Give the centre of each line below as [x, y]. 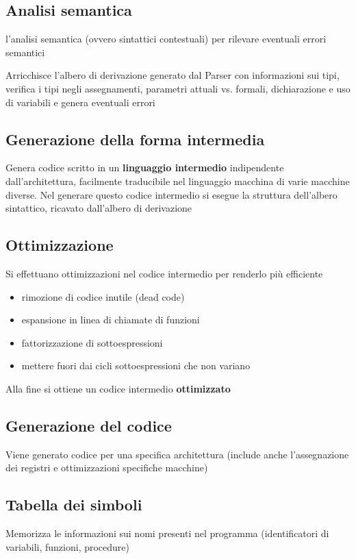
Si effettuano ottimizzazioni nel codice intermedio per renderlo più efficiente [164, 273]
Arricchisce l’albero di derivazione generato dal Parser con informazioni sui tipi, [173, 75]
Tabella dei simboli [74, 505]
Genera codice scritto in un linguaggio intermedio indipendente [145, 167]
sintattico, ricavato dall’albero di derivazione [99, 208]
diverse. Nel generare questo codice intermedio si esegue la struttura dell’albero [171, 194]
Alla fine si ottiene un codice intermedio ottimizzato [118, 388]
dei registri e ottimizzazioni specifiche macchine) [107, 468]
